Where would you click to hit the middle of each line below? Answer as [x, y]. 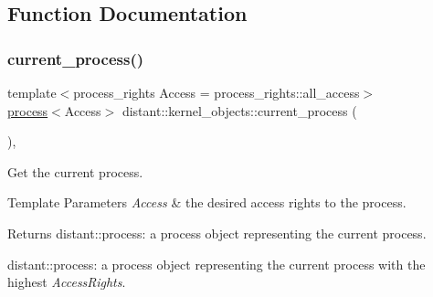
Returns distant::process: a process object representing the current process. [217, 233]
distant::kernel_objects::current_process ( [239, 110]
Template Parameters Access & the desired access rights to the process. [207, 202]
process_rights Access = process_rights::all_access [216, 92]
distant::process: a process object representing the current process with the [216, 264]
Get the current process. [75, 171]
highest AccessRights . [67, 282]
